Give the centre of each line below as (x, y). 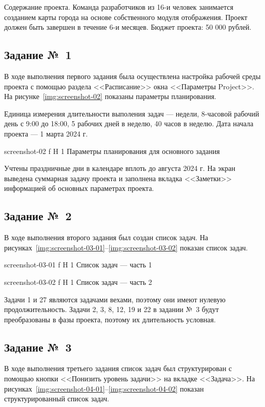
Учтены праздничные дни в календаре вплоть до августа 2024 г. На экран (120, 168)
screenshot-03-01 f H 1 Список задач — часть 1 (78, 265)
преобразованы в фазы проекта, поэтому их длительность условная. (110, 319)
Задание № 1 (38, 55)
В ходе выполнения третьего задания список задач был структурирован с (118, 368)
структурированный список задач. (57, 399)
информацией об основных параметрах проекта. (79, 188)
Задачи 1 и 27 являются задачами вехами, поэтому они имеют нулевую (115, 299)
